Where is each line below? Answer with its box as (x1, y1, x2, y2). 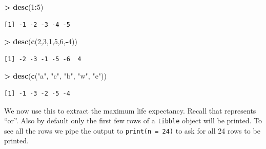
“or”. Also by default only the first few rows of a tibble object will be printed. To (4, 115, 262, 126)
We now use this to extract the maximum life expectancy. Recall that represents (4, 105, 256, 116)
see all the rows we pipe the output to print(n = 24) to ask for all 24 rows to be (4, 125, 260, 136)
